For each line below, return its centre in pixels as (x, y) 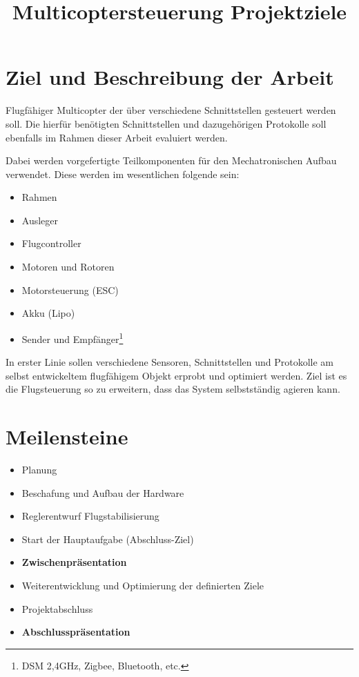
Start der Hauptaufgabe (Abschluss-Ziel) (108, 539)
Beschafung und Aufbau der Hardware (103, 492)
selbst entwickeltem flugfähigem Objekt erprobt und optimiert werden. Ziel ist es (176, 375)
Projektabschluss (57, 608)
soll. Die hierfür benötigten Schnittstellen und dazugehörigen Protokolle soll (166, 123)
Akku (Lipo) (48, 313)
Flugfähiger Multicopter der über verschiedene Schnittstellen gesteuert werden (171, 110)
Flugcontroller (51, 243)
